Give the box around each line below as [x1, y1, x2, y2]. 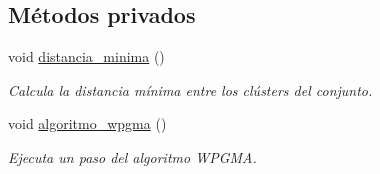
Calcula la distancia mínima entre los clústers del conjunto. [8, 79, 373, 100]
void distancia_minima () [8, 46, 165, 67]
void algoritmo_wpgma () [8, 113, 167, 134]
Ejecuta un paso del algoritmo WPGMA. [8, 146, 257, 167]
